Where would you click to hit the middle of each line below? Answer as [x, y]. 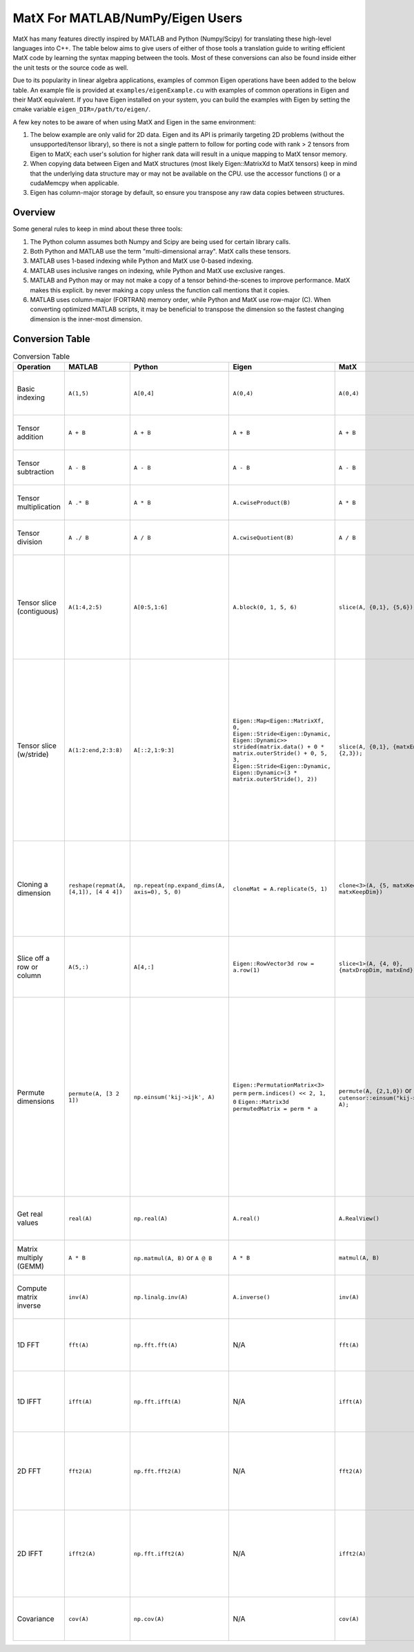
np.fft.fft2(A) [157, 1471]
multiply [30, 1258]
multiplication [39, 507]
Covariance [36, 1619]
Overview [34, 213]
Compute [32, 1288]
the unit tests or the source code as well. [71, 67]
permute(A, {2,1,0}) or [375, 1091]
